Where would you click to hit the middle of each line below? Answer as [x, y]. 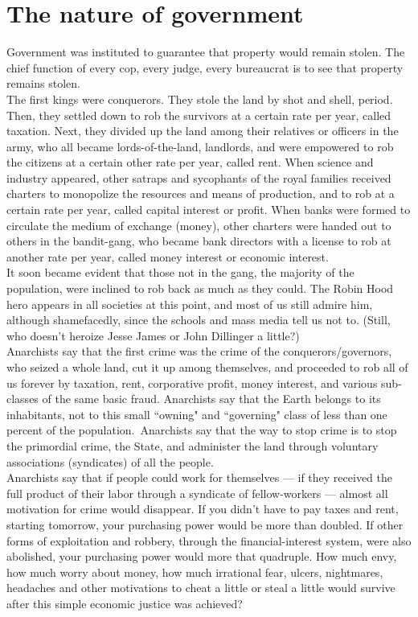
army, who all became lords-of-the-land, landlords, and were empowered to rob [200, 146]
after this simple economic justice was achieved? [125, 603]
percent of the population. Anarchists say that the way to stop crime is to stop [202, 430]
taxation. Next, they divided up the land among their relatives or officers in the [203, 131]
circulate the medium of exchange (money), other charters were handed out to [199, 225]
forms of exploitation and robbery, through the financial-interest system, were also [209, 540]
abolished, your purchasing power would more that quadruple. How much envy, [202, 556]
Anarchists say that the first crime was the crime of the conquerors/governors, [199, 351]
